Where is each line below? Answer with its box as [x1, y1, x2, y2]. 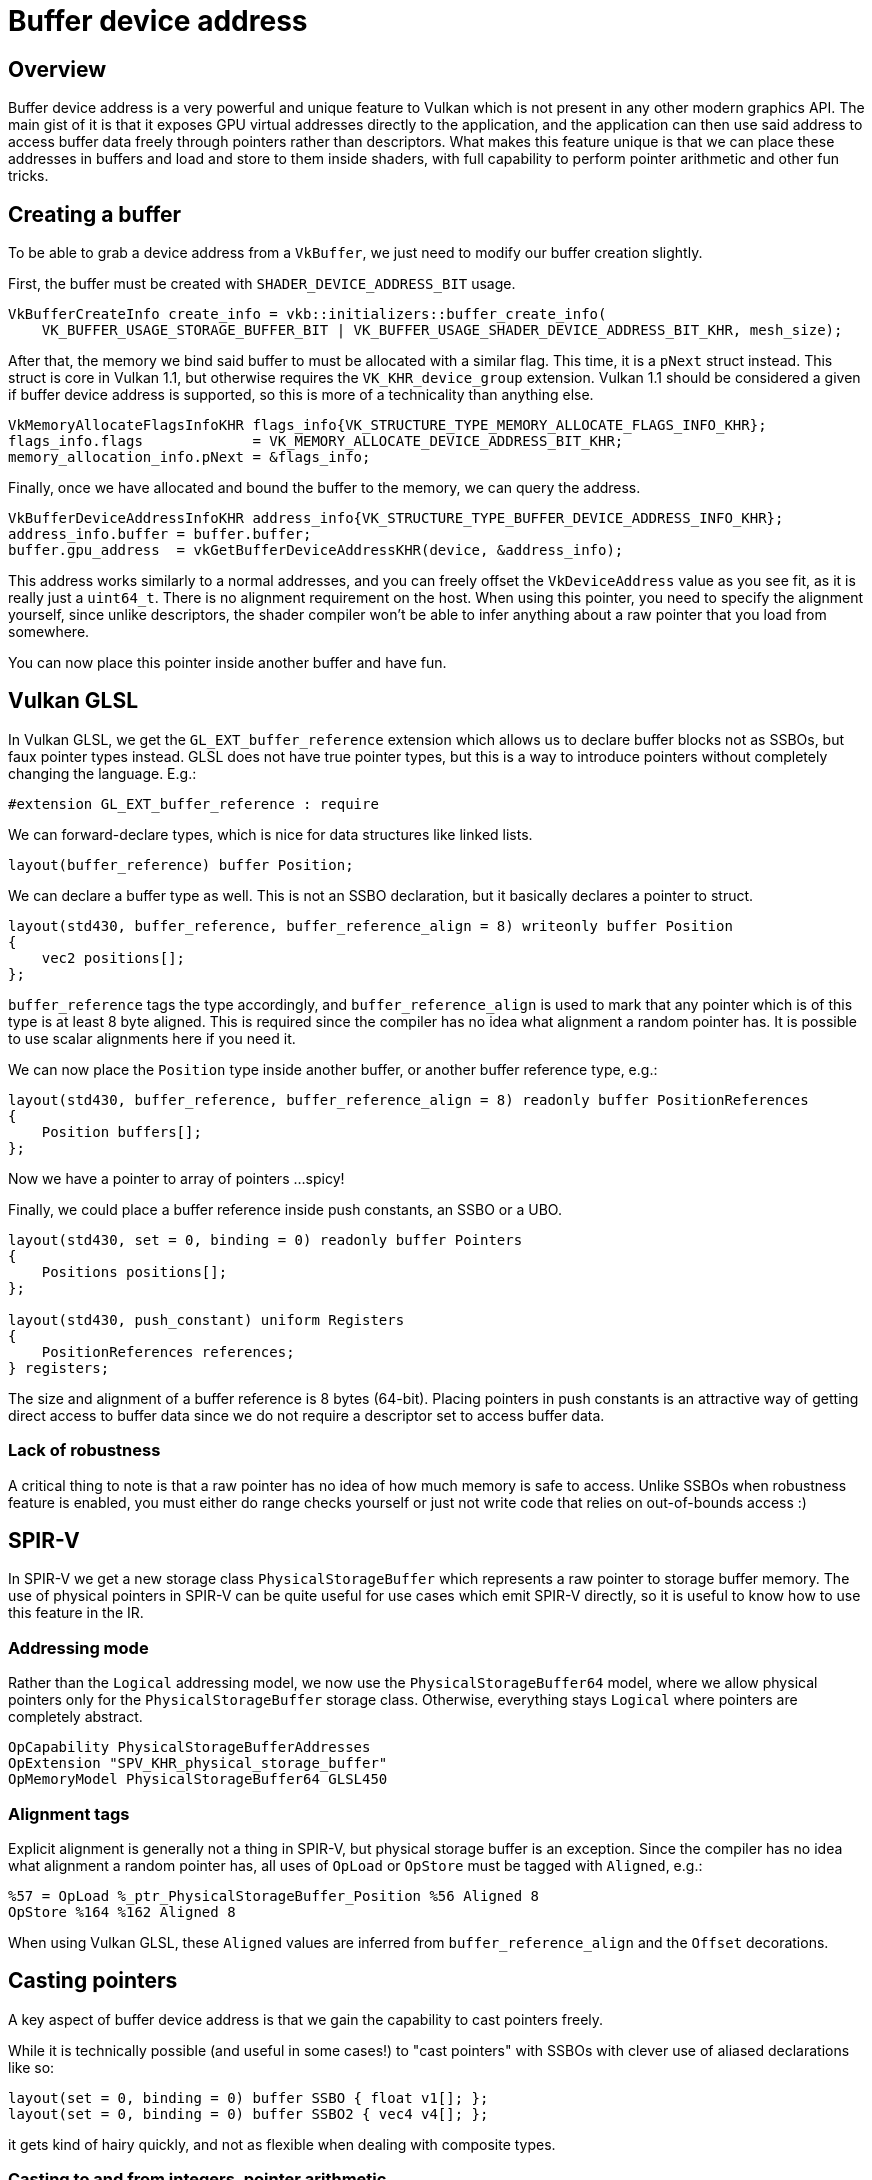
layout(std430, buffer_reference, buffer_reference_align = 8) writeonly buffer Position [8, 917, 733, 934]
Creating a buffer [8, 201, 182, 227]
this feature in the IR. [8, 1604, 144, 1622]
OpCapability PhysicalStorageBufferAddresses [8, 1739, 371, 1756]
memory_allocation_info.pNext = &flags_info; [8, 449, 371, 466]
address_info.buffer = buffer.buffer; [8, 526, 312, 543]
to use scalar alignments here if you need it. [8, 1029, 296, 1047]
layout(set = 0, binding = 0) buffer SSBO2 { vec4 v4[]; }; [8, 2105, 489, 2122]
